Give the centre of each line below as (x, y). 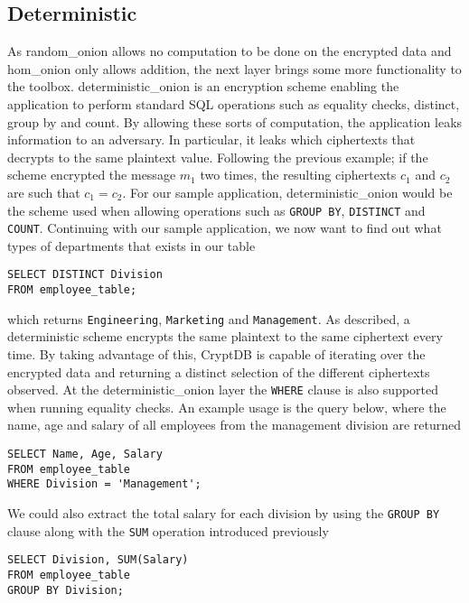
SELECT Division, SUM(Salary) (98, 560)
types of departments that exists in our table (131, 245)
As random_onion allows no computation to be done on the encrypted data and (230, 51)
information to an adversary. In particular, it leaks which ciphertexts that (211, 139)
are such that (44, 192)
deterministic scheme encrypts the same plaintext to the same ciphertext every (225, 336)
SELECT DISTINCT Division (85, 275)
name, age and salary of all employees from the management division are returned (234, 425)
